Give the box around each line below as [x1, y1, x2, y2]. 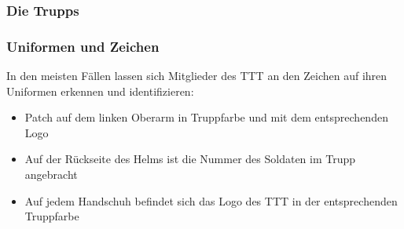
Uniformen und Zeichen [6, 36, 160, 56]
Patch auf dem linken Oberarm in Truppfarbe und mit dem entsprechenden [24, 109, 388, 125]
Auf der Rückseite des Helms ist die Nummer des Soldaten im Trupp [24, 151, 356, 167]
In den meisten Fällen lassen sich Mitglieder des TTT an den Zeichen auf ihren [6, 67, 387, 84]
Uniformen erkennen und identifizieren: [6, 82, 194, 99]
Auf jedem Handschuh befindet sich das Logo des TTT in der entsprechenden [24, 192, 398, 209]
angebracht [24, 166, 78, 183]
